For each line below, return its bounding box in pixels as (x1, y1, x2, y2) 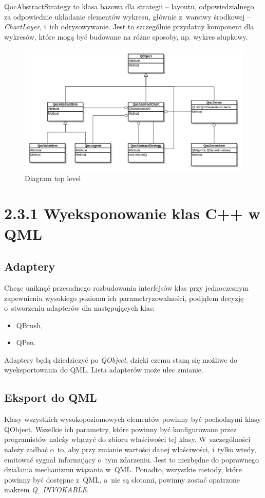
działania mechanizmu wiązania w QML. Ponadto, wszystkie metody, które (4, 464, 242, 475)
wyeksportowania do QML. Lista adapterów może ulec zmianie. (4, 364, 203, 375)
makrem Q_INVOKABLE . (4, 484, 89, 495)
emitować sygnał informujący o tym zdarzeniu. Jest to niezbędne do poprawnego (4, 454, 259, 465)
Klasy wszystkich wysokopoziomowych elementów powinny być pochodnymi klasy (4, 414, 261, 424)
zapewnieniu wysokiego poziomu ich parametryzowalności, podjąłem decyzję (4, 292, 244, 303)
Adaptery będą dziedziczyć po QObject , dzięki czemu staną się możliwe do (4, 354, 238, 365)
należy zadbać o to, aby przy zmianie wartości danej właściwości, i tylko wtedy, (4, 444, 256, 455)
